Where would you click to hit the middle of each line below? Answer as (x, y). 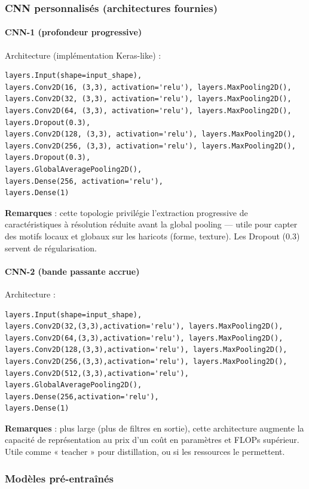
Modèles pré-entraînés (59, 478)
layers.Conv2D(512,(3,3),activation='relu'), (97, 373)
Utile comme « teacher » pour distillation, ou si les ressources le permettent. (145, 452)
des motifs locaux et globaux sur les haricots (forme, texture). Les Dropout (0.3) (152, 236)
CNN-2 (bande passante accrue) (72, 271)
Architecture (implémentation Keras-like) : (83, 55)
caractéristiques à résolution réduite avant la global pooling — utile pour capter (151, 224)
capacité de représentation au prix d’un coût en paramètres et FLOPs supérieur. (152, 440)
